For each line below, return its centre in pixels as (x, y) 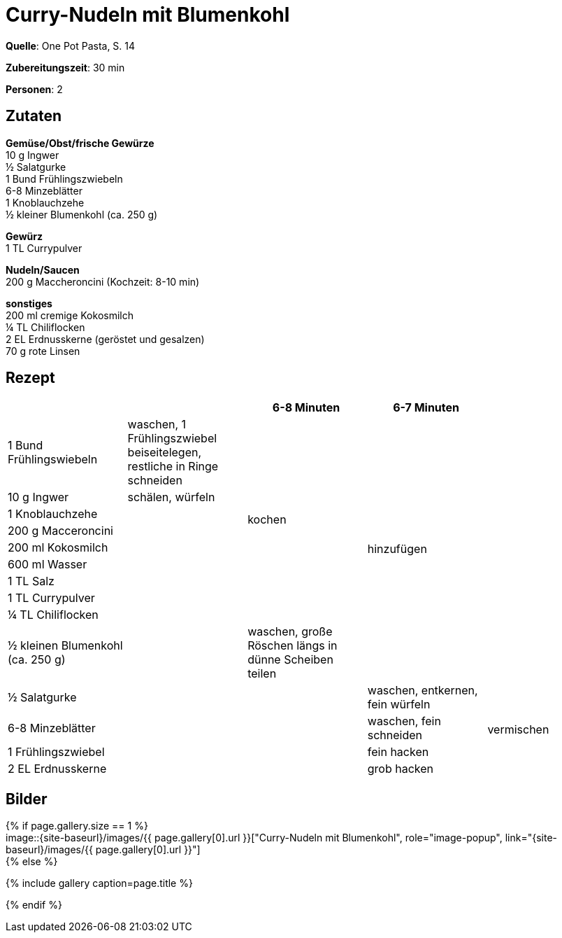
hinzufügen (397, 549)
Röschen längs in (293, 646)
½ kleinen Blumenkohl (65, 646)
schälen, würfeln (171, 497)
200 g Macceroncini (60, 531)
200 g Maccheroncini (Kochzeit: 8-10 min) (103, 281)
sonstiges (29, 303)
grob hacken (401, 769)
